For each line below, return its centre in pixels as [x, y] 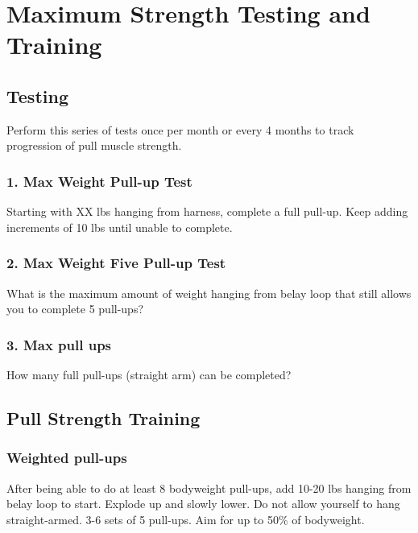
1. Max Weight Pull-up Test [99, 181]
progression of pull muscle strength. [94, 145]
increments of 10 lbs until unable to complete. [120, 227]
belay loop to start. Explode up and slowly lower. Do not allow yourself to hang [203, 504]
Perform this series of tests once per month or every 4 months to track [180, 129]
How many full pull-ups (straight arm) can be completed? [149, 374]
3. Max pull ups [59, 344]
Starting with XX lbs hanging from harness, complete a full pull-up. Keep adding [207, 211]
